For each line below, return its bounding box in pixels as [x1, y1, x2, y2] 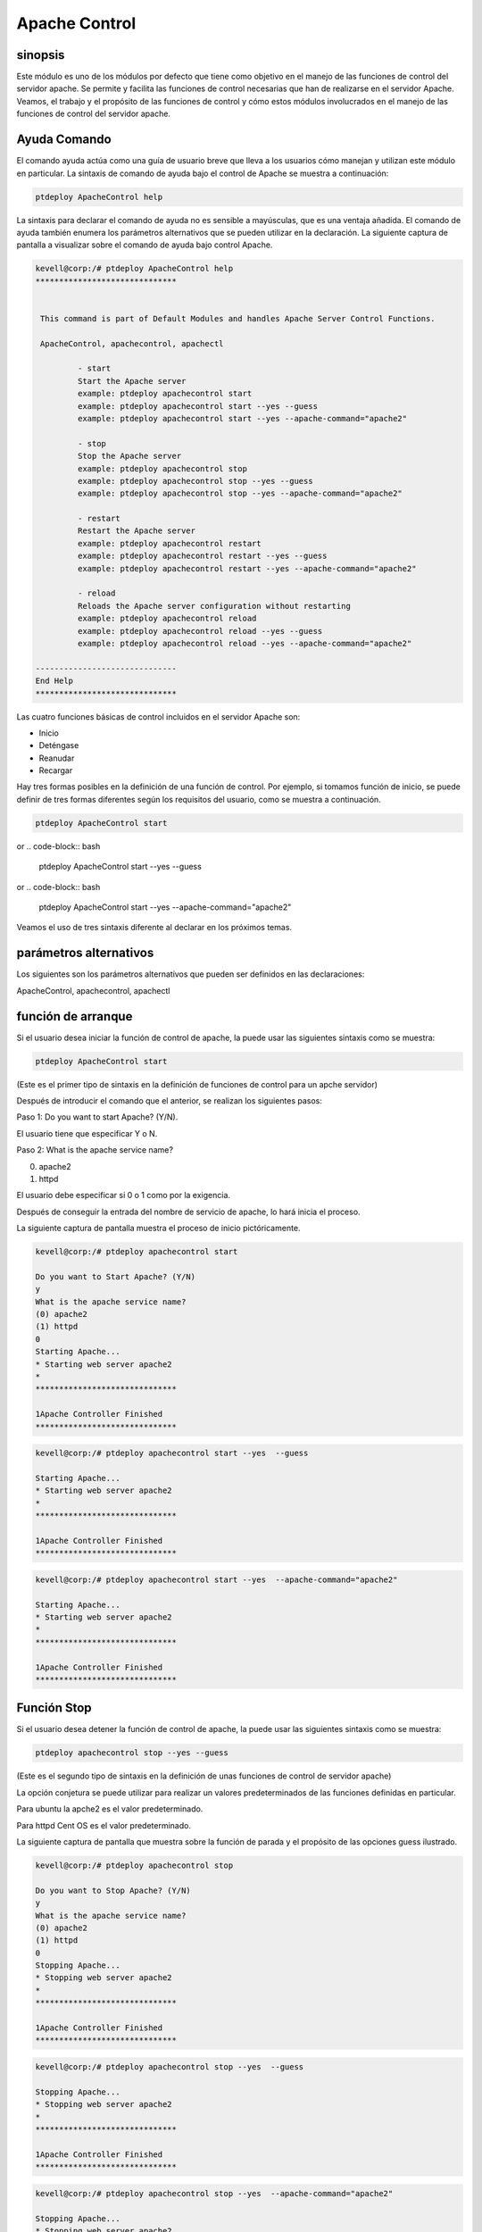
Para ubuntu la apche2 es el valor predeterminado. [16, 1803, 204, 1814]
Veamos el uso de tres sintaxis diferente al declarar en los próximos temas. [16, 922, 293, 933]
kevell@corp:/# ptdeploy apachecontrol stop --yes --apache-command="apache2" [35, 2188, 394, 2198]
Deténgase [38, 740, 79, 751]
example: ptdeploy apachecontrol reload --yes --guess [77, 626, 323, 636]
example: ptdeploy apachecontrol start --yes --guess [77, 401, 319, 411]
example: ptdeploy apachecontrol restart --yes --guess [77, 551, 328, 562]
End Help [35, 676, 74, 687]
